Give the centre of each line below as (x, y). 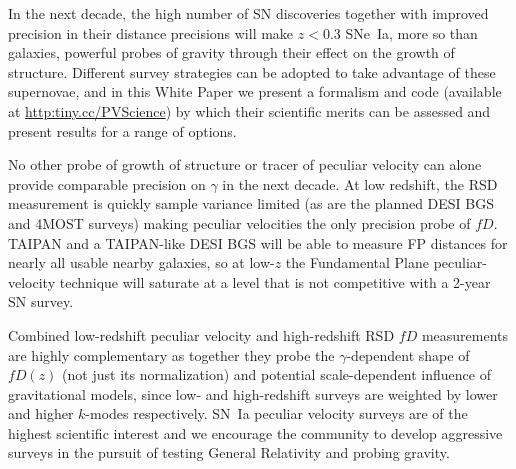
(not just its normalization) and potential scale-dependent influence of (276, 374)
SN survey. (41, 301)
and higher (41, 413)
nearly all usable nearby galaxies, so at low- (141, 262)
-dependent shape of (408, 354)
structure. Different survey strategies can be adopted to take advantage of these (252, 71)
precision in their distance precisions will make (151, 32)
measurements (465, 334)
